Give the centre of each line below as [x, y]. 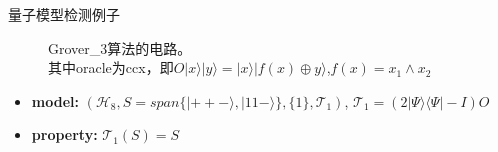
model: [55, 100]
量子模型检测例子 [64, 14]
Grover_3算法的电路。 [120, 47]
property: [64, 134]
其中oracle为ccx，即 [111, 67]
